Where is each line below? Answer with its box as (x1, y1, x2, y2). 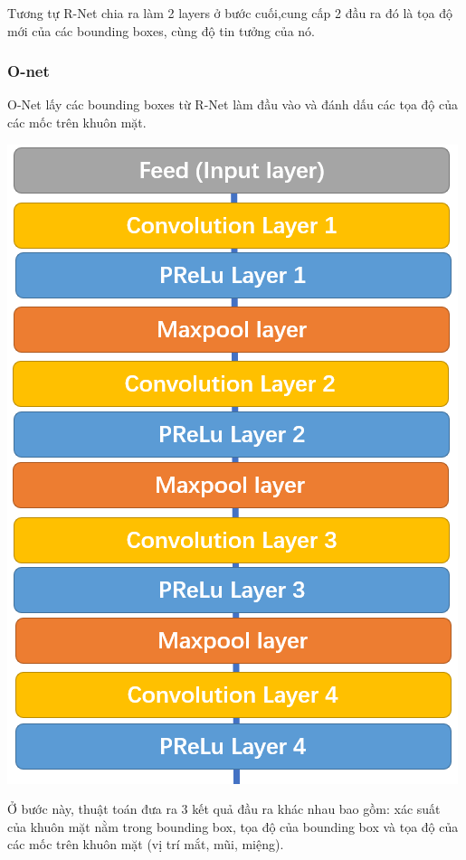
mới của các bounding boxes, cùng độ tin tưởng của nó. (7, 21, 315, 40)
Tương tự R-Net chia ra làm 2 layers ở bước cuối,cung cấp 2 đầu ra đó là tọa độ (7, 4, 452, 22)
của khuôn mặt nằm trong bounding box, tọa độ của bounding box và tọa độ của (7, 817, 459, 836)
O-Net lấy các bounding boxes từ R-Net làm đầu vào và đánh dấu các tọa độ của (7, 95, 459, 114)
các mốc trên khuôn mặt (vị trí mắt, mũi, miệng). (7, 835, 284, 854)
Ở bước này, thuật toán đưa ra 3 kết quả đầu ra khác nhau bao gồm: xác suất (7, 799, 441, 818)
